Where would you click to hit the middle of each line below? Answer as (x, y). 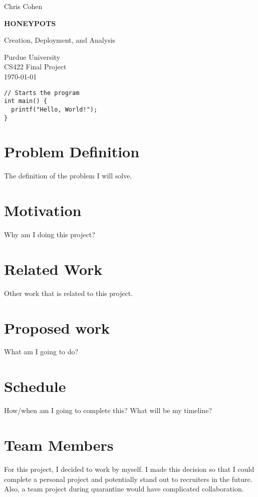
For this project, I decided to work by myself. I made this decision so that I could (129, 469)
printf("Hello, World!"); (54, 109)
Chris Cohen (23, 6)
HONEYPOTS (30, 23)
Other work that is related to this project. (68, 293)
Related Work (53, 269)
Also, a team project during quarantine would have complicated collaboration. (124, 489)
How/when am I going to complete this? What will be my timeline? (108, 410)
